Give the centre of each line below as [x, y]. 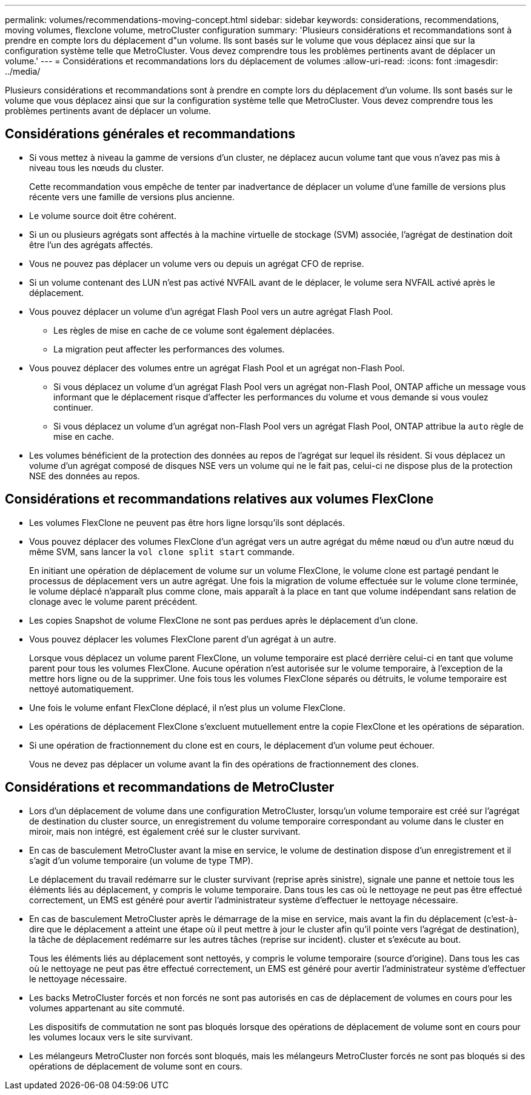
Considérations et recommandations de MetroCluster [170, 787]
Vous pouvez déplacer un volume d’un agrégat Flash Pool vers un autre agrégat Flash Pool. [211, 311]
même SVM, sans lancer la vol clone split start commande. [162, 551]
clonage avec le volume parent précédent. [113, 601]
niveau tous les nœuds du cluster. [97, 167]
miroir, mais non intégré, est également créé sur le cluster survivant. [165, 831]
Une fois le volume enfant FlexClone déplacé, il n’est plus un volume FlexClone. [187, 707]
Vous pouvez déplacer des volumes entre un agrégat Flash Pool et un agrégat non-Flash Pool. [217, 368]
